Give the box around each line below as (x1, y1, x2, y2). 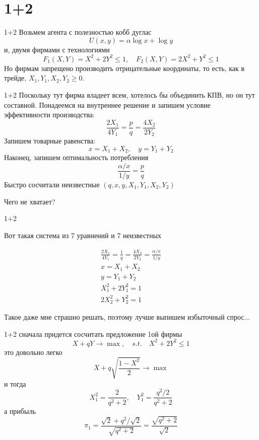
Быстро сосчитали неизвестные (4, 179, 100, 189)
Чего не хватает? (4, 196, 55, 206)
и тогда (4, 378, 26, 389)
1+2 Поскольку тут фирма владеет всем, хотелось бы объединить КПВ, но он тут (4, 90, 255, 100)
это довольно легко (4, 346, 62, 357)
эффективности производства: (4, 109, 95, 120)
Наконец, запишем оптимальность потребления (4, 152, 149, 163)
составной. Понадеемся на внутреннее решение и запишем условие (4, 99, 211, 110)
